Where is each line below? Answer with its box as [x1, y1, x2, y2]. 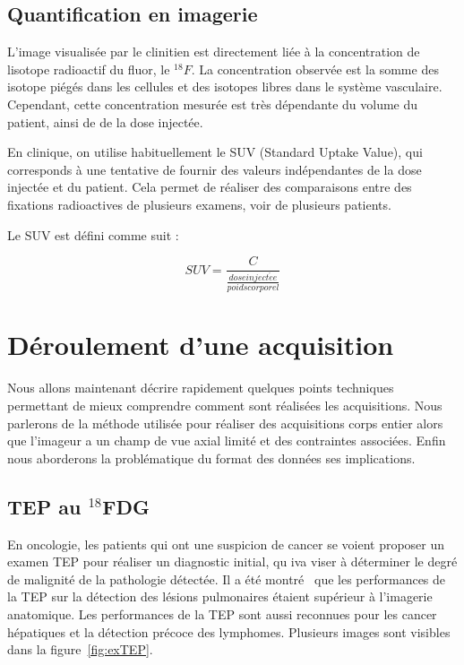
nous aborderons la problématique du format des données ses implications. [7, 448, 416, 467]
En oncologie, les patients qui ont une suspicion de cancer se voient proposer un [7, 534, 445, 553]
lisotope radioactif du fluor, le [7, 59, 170, 78]
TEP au [7, 492, 82, 520]
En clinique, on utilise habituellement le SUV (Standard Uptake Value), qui [7, 142, 423, 161]
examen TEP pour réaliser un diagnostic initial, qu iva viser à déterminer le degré [7, 552, 458, 571]
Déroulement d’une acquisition [7, 326, 394, 363]
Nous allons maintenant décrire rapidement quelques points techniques [7, 378, 394, 397]
